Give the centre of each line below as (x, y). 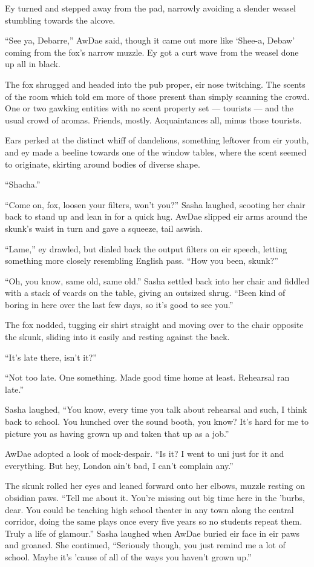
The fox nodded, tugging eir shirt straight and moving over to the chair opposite (154, 325)
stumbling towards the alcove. (60, 20)
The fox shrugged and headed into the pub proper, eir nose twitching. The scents (155, 84)
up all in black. (33, 64)
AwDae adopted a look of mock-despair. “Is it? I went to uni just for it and (145, 454)
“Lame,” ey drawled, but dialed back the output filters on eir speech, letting (146, 248)
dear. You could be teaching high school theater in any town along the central (149, 509)
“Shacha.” (23, 184)
